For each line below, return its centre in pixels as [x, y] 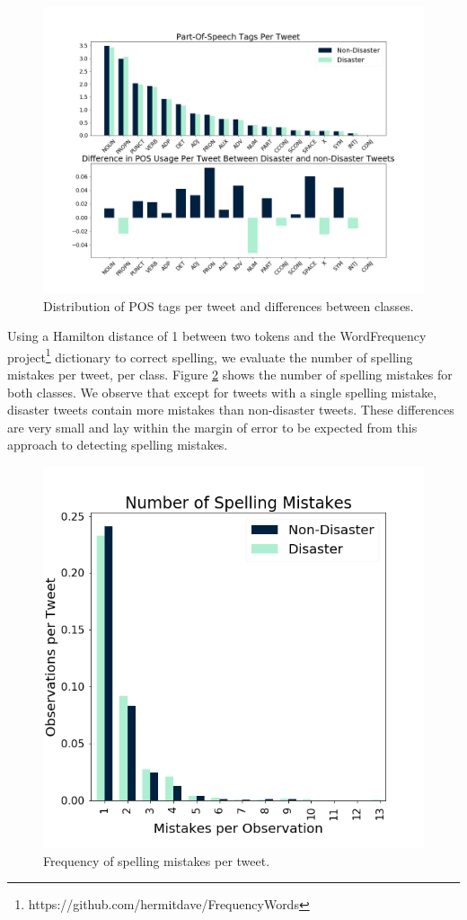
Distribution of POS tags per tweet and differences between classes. [229, 305]
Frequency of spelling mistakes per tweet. [157, 860]
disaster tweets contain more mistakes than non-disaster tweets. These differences [231, 410]
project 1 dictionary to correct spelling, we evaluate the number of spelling [210, 355]
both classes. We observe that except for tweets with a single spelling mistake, [222, 392]
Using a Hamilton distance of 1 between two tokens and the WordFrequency [217, 336]
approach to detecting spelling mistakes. [118, 445]
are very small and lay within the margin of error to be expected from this [212, 427]
